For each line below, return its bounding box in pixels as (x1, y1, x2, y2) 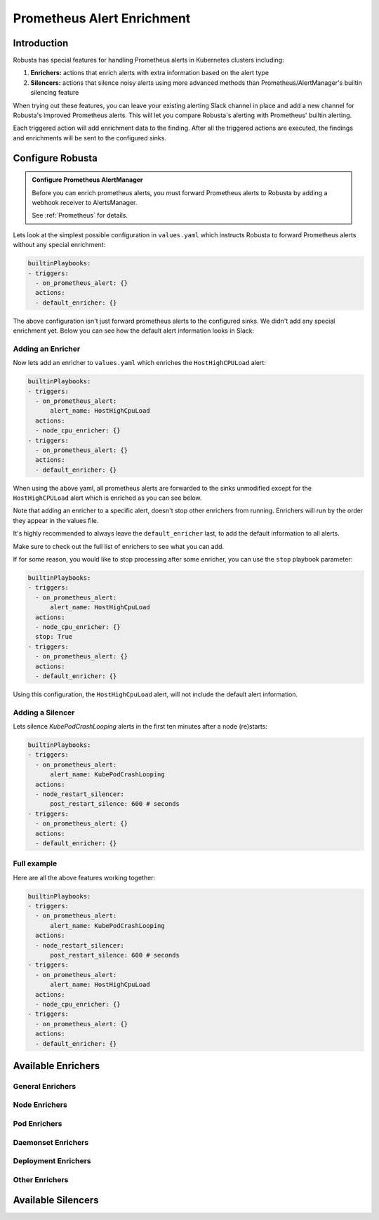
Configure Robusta (13, 152, 98, 164)
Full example (13, 858, 58, 868)
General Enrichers (13, 1081, 77, 1091)
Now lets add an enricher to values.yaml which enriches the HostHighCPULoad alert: (13, 359, 266, 367)
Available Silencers (13, 1194, 99, 1207)
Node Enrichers (13, 1100, 68, 1110)
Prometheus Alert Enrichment (13, 11, 191, 26)
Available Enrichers (13, 1060, 100, 1072)
